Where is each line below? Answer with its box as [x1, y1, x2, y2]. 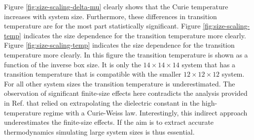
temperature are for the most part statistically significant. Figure [4, 21, 201, 31]
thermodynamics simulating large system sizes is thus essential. [4, 126, 195, 137]
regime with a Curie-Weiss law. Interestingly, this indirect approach [43, 107, 248, 117]
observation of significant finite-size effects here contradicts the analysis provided [4, 88, 248, 98]
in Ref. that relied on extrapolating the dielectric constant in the [4, 97, 200, 108]
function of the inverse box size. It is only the [4, 59, 141, 69]
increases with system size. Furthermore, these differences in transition [4, 11, 217, 21]
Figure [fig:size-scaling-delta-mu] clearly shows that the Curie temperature [4, 1, 228, 11]
